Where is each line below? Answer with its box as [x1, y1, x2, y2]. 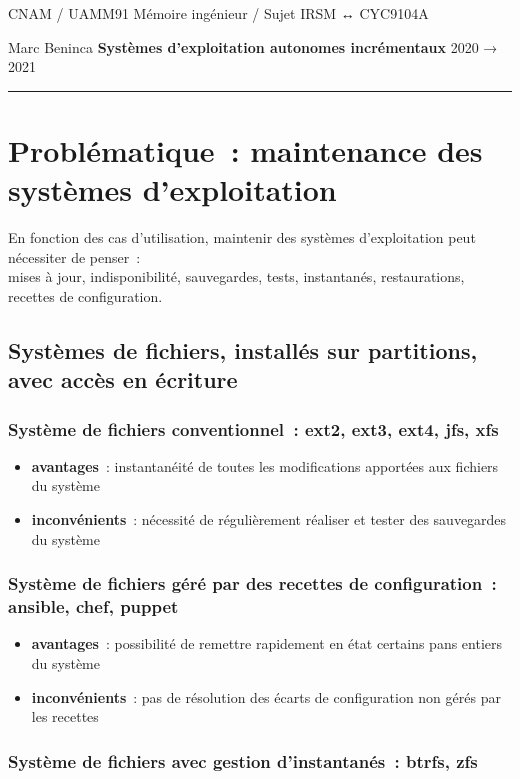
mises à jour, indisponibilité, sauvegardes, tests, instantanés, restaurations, [8, 266, 465, 287]
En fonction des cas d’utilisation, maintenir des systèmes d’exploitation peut [8, 227, 476, 248]
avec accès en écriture [8, 364, 238, 395]
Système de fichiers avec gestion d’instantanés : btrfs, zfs [8, 748, 478, 773]
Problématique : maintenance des [8, 129, 483, 170]
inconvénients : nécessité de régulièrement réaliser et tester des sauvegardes [31, 509, 507, 530]
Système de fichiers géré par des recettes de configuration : [8, 571, 497, 596]
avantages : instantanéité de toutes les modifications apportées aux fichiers [31, 455, 499, 476]
